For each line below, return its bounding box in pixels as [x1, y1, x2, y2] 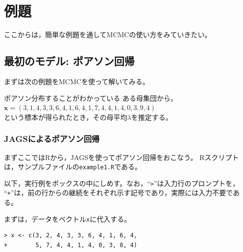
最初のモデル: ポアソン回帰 [4, 53, 135, 69]
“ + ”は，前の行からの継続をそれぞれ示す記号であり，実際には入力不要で [4, 187, 233, 198]
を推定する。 [131, 112, 172, 122]
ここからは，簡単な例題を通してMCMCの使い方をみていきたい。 [4, 29, 212, 40]
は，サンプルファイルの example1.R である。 [4, 161, 142, 172]
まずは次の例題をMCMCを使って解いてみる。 [4, 76, 149, 86]
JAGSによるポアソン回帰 [4, 133, 100, 145]
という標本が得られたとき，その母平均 [4, 112, 127, 122]
